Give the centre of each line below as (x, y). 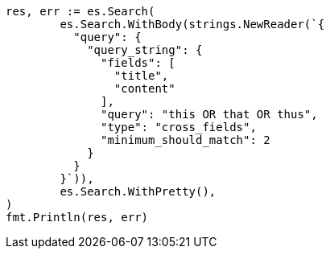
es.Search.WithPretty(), (138, 191)
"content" (144, 88)
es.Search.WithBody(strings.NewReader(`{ (192, 24)
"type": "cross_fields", (179, 127)
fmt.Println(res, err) (77, 217)
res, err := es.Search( (80, 11)
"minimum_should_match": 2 (186, 140)
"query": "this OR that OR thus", (209, 114)
